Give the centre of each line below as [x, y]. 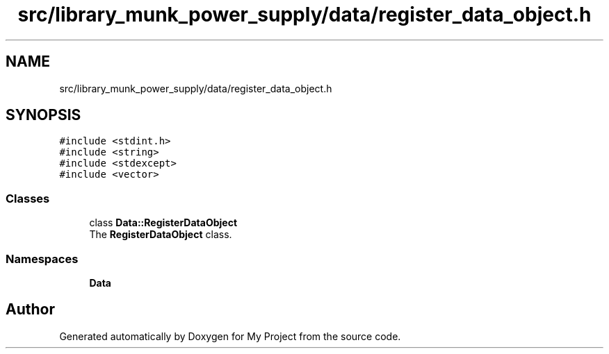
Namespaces [42, 259]
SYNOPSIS [43, 115]
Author [30, 310]
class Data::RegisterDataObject [163, 223]
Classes [28, 198]
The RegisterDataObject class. [161, 235]
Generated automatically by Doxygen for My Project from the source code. [230, 336]
